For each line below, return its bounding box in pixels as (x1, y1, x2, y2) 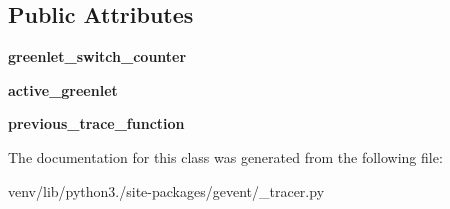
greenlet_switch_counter (8, 46, 187, 67)
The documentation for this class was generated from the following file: (8, 146, 443, 167)
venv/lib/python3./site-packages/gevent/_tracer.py (8, 180, 325, 201)
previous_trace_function (8, 113, 185, 134)
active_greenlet (8, 79, 118, 100)
